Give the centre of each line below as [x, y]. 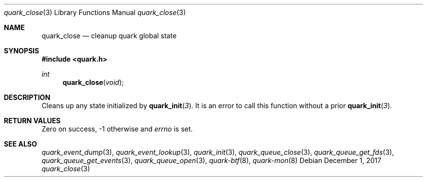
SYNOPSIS [22, 51]
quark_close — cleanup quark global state [109, 36]
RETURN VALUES [32, 121]
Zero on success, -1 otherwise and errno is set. [117, 129]
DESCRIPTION [27, 97]
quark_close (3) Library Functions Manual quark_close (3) [95, 12]
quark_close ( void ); [93, 82]
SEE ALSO [20, 144]
